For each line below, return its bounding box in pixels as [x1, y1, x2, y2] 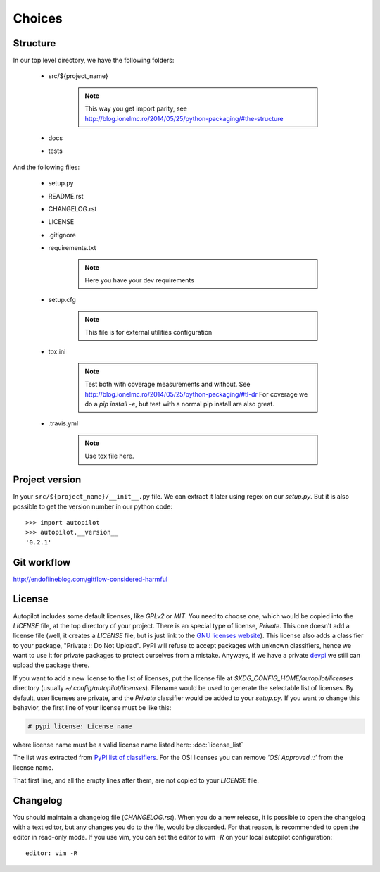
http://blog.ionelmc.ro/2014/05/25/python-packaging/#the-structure [84, 114, 284, 123]
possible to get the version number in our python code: [13, 502, 172, 511]
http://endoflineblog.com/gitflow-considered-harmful [13, 575, 168, 583]
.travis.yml [48, 419, 79, 428]
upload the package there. [13, 661, 90, 669]
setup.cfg [48, 296, 77, 304]
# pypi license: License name [27, 723, 132, 730]
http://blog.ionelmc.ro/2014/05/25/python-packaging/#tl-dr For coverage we [84, 390, 308, 398]
